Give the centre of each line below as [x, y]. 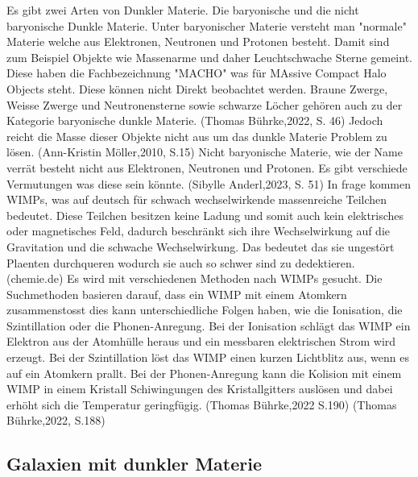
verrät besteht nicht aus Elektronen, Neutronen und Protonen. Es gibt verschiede [207, 167]
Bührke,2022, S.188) [56, 420]
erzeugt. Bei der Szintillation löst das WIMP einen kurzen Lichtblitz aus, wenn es [208, 357]
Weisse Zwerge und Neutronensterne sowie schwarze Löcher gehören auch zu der [205, 104]
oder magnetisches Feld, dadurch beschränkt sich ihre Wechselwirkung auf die [199, 231]
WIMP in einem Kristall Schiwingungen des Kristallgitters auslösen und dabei [200, 389]
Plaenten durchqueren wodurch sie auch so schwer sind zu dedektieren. [181, 262]
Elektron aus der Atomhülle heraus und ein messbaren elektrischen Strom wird [201, 341]
